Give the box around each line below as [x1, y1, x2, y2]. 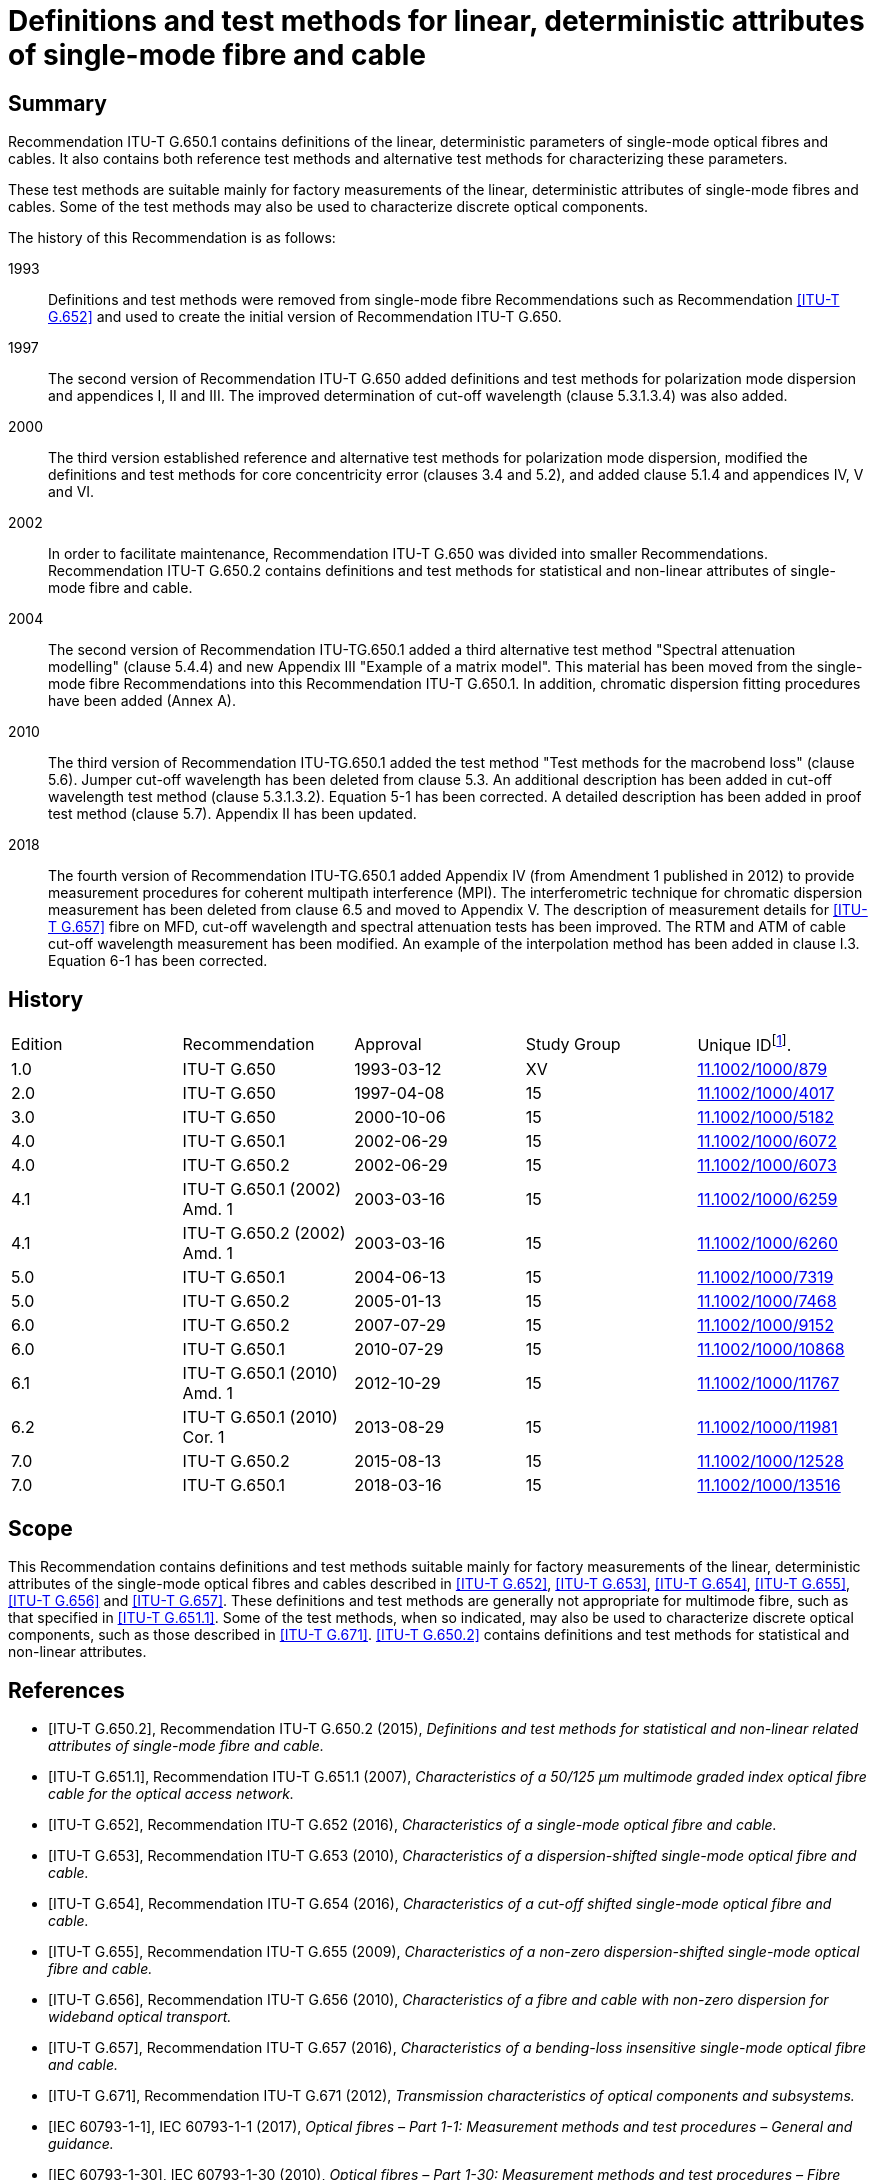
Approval [354, 1033, 422, 1054]
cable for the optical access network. [48, 1785, 295, 1803]
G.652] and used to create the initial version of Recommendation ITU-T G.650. [48, 308, 562, 326]
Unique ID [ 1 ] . [697, 1032, 792, 1056]
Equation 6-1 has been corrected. [48, 952, 268, 970]
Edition [11, 1033, 63, 1054]
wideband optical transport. [48, 2008, 232, 2026]
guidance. [48, 2135, 114, 2153]
